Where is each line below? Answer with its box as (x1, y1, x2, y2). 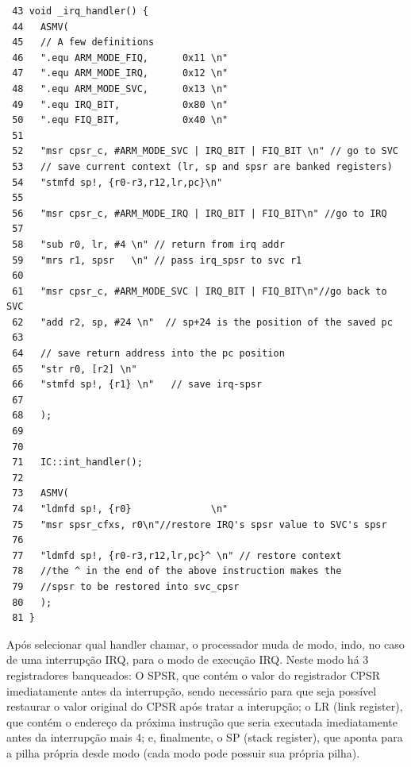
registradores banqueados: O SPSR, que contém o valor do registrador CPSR (6, 666, 381, 683)
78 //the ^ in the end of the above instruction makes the (12, 565, 342, 577)
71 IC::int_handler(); (12, 457, 143, 468)
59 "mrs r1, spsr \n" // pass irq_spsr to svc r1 (12, 254, 302, 266)
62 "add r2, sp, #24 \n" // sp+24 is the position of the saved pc (12, 316, 393, 328)
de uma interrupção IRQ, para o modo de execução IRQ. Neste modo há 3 (6, 651, 369, 668)
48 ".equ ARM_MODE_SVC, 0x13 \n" (12, 83, 229, 94)
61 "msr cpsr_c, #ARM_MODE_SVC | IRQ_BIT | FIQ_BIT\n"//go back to (12, 285, 387, 297)
